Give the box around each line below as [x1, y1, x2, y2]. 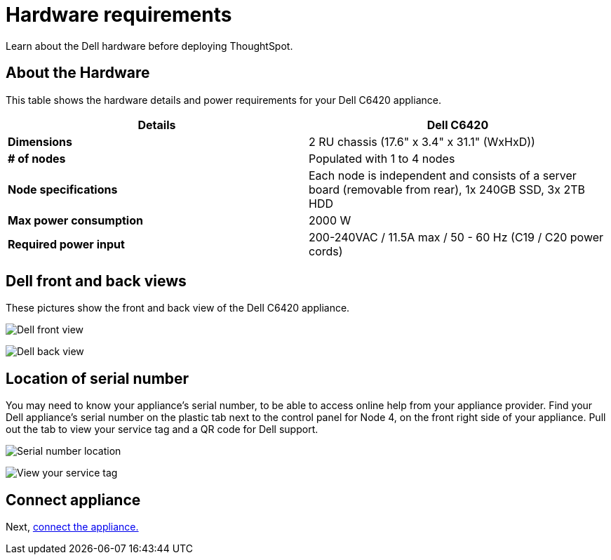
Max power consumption [8, 213, 143, 227]
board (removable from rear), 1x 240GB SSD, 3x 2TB [309, 182, 585, 196]
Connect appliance [6, 491, 141, 509]
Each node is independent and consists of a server [309, 168, 577, 182]
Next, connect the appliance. [6, 521, 139, 533]
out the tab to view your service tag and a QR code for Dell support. [6, 423, 318, 436]
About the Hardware [6, 64, 150, 82]
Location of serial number [6, 369, 189, 387]
